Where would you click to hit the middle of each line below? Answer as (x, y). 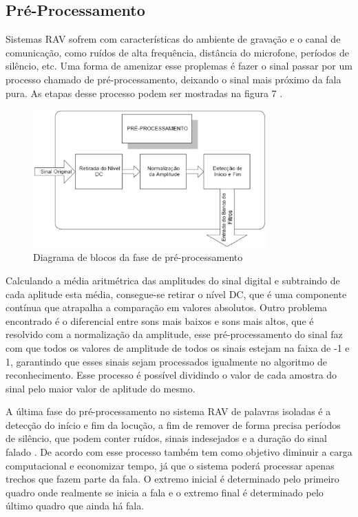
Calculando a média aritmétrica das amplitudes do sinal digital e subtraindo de (173, 280)
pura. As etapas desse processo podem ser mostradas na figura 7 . (144, 93)
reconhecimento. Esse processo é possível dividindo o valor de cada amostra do (171, 375)
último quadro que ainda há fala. (75, 506)
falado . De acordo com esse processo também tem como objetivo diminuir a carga (179, 452)
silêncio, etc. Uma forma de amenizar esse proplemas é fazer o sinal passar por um (179, 66)
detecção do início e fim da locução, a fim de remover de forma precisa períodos (173, 424)
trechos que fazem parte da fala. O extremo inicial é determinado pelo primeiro (172, 479)
